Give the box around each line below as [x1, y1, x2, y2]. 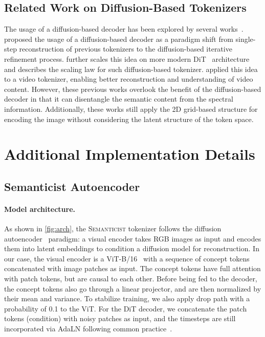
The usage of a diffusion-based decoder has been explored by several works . [4, 23, 244, 34]
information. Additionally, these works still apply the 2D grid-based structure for [4, 103, 258, 114]
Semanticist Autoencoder [4, 178, 140, 194]
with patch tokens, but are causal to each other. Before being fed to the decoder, [4, 273, 257, 284]
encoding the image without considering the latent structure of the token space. [4, 113, 254, 124]
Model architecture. [4, 203, 75, 214]
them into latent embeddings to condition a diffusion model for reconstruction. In [4, 243, 259, 254]
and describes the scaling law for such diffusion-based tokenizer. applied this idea [4, 63, 258, 74]
